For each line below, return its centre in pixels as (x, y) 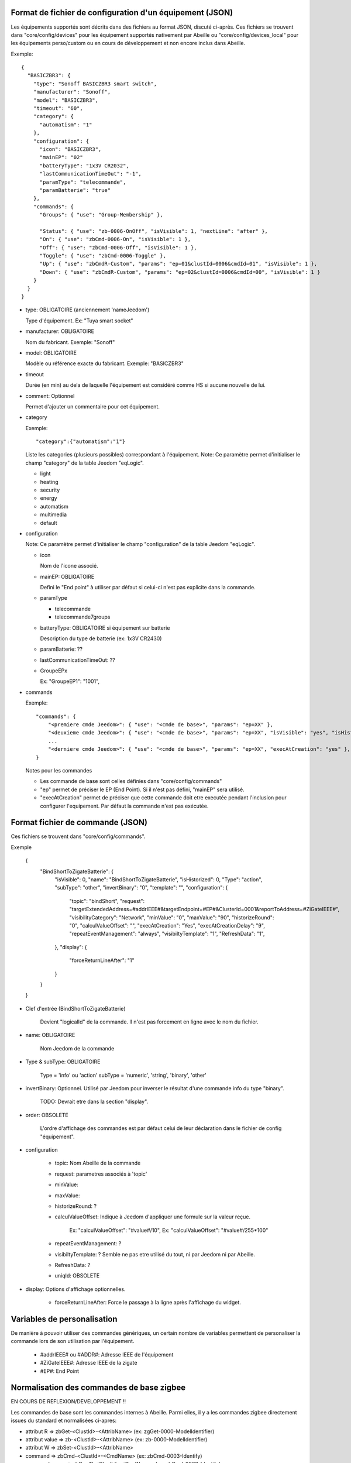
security (50, 490)
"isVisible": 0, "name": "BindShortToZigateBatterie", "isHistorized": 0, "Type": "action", (159, 880)
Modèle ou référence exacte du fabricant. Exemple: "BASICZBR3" (104, 363)
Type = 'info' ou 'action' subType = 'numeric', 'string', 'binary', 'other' (123, 1075)
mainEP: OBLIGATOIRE (67, 576)
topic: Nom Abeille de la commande (98, 1163)
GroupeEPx (54, 671)
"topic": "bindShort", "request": (107, 901)
